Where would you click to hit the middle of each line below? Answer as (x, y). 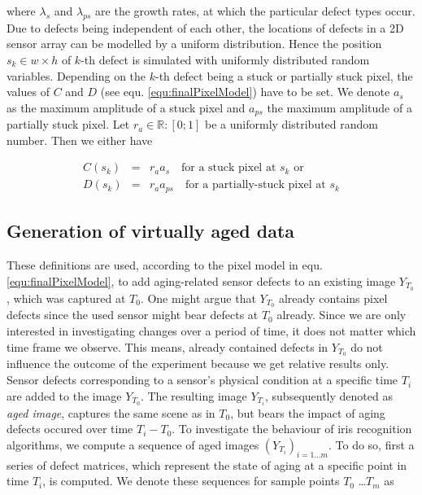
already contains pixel (333, 298)
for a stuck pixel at (229, 168)
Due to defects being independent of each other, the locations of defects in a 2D (205, 27)
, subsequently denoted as (329, 395)
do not (367, 346)
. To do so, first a (371, 444)
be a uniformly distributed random (291, 124)
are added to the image (64, 395)
